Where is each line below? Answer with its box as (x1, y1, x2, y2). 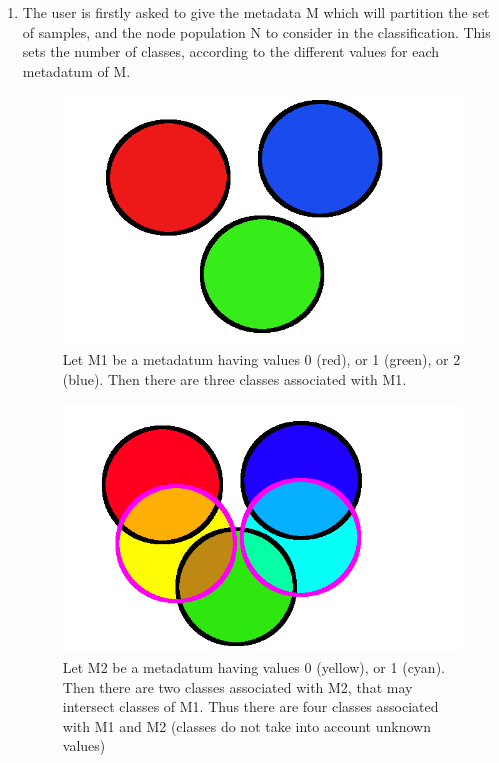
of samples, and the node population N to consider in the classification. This (22, 21, 491, 42)
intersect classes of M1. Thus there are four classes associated (62, 696, 439, 717)
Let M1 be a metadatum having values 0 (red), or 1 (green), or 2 (62, 349, 461, 370)
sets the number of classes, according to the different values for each (22, 41, 440, 62)
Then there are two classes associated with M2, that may (62, 676, 413, 697)
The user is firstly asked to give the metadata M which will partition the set (22, 2, 490, 22)
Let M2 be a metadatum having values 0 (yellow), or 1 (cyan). (62, 657, 445, 677)
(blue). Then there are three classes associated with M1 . (62, 368, 407, 389)
